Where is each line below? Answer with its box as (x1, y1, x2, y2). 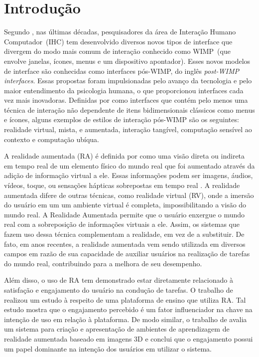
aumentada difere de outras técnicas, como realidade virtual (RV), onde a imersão (4, 189, 254, 200)
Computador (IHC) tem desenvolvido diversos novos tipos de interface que (4, 36, 233, 46)
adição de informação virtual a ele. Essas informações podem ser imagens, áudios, (4, 170, 253, 180)
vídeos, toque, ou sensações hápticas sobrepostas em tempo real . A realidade (4, 180, 240, 190)
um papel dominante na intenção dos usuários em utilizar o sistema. (4, 343, 212, 354)
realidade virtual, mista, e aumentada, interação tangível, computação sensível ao (4, 124, 252, 135)
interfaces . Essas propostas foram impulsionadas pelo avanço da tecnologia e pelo (4, 75, 252, 86)
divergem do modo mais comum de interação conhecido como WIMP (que (4, 46, 231, 56)
